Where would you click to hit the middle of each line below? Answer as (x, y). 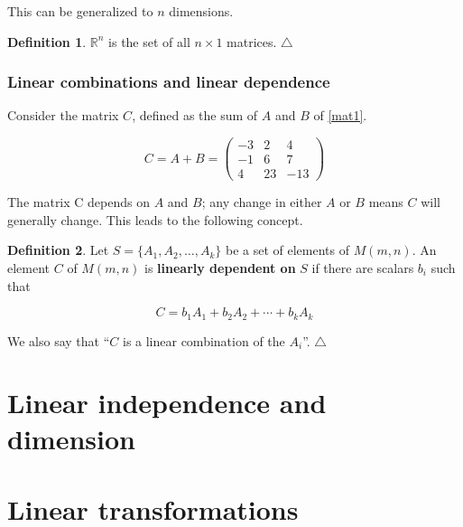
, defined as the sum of (195, 115)
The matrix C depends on (79, 202)
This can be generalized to (80, 11)
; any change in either (262, 202)
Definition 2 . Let (58, 250)
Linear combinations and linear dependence (169, 82)
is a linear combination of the (204, 340)
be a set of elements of (287, 250)
